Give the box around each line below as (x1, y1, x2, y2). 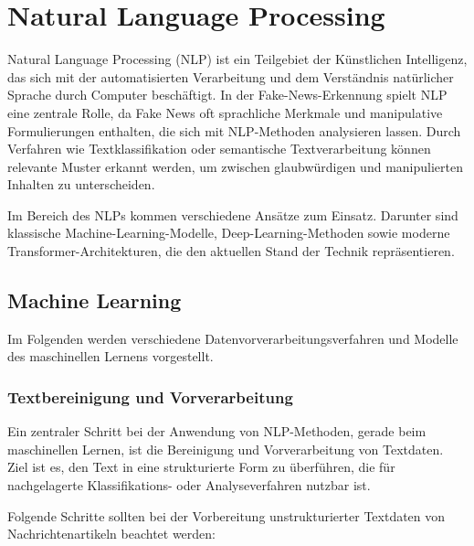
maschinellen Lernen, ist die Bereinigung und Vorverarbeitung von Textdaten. (7, 439, 444, 458)
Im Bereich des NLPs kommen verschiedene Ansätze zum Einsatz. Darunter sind (7, 205, 458, 224)
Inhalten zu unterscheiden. (7, 175, 155, 194)
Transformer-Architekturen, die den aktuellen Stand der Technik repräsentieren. (7, 241, 455, 261)
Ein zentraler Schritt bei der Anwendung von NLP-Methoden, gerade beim (7, 422, 427, 441)
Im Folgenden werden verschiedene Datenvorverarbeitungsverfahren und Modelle (7, 328, 458, 348)
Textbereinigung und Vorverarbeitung (7, 385, 293, 408)
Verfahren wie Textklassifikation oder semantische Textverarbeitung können (7, 139, 431, 158)
